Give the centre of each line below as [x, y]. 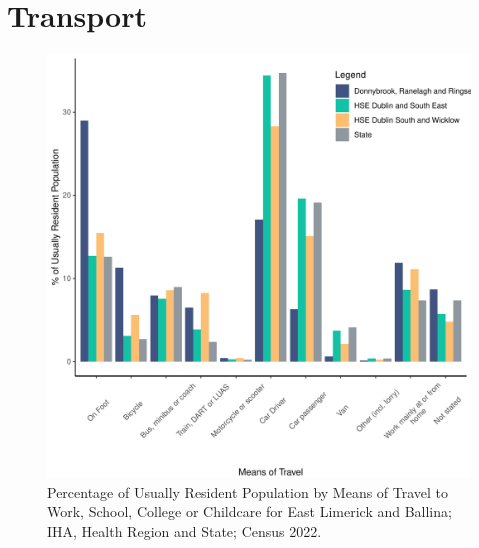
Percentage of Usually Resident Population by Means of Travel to [248, 491]
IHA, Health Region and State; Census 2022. [184, 530]
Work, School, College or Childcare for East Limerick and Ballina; [249, 511]
